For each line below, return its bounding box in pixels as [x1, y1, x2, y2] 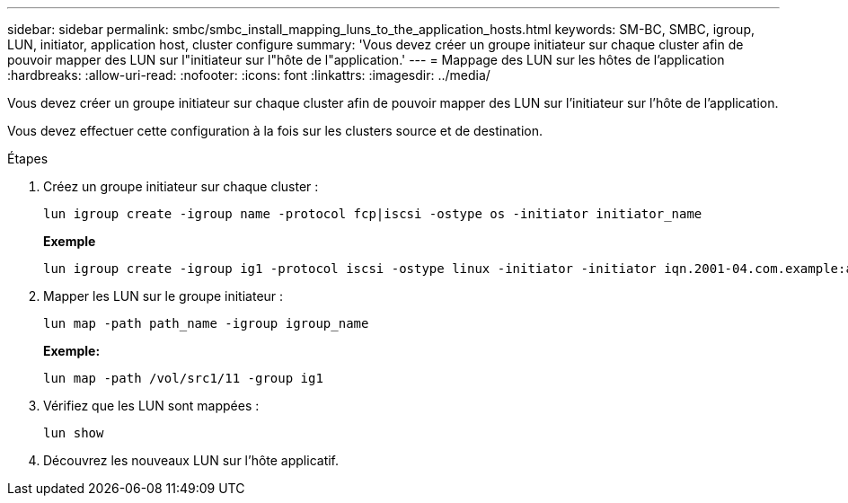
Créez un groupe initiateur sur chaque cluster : [43, 179, 319, 194]
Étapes [7, 151, 49, 166]
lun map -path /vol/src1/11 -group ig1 [43, 371, 323, 385]
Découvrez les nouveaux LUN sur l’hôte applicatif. [43, 453, 340, 468]
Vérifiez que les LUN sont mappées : [43, 398, 260, 413]
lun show [43, 426, 104, 440]
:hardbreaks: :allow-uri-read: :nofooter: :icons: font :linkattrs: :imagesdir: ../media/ [7, 67, 490, 83]
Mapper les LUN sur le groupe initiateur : [43, 288, 284, 304]
